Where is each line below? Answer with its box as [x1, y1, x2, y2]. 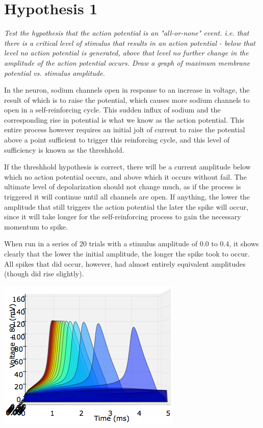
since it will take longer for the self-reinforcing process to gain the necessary [4, 211, 241, 222]
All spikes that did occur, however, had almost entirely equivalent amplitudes [4, 258, 246, 269]
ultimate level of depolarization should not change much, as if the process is [4, 181, 241, 192]
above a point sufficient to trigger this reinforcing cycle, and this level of [4, 134, 230, 145]
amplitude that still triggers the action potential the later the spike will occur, [4, 201, 249, 212]
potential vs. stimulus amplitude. [4, 67, 105, 78]
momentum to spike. [4, 221, 68, 232]
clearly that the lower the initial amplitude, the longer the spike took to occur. [4, 248, 250, 259]
